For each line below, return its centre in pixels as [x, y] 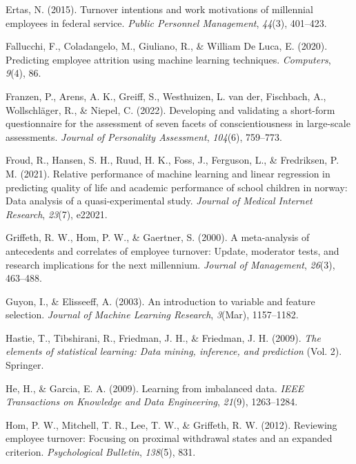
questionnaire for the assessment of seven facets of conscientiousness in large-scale [178, 123]
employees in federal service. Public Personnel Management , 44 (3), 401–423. [166, 22]
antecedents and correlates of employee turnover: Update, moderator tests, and [172, 250]
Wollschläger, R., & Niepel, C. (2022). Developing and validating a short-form [170, 109]
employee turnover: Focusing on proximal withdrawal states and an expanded [169, 438]
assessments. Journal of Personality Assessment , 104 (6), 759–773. [144, 136]
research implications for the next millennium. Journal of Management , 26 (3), [170, 264]
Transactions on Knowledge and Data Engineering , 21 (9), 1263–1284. [152, 402]
